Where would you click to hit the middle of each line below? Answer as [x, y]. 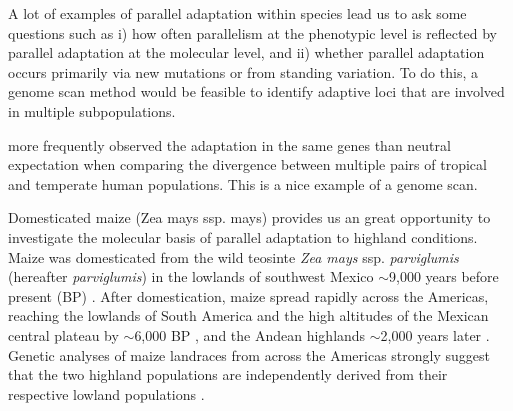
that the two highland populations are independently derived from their [228, 374]
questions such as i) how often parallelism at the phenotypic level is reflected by [252, 32]
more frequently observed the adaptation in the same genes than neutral [229, 144]
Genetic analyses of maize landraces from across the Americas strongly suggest [249, 354]
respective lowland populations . [106, 393]
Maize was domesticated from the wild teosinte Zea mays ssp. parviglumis [233, 256]
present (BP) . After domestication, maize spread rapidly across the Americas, [248, 295]
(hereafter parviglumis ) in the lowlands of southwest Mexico [191, 276]
